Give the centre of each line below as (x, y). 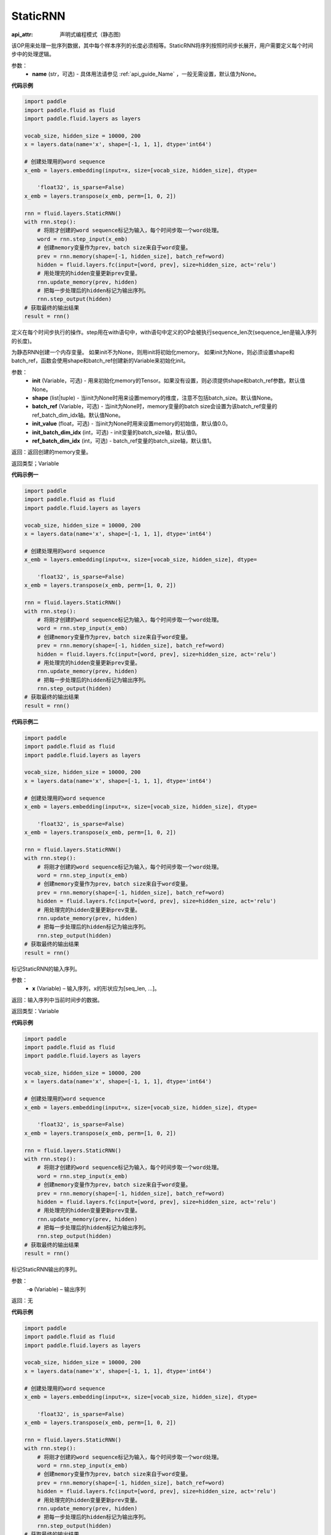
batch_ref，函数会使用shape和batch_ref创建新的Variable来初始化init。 (100, 361)
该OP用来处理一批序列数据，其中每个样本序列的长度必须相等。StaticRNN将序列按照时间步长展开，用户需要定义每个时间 (162, 45)
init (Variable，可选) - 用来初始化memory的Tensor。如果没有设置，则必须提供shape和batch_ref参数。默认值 (169, 381)
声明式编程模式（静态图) (90, 34)
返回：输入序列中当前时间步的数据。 (57, 1000)
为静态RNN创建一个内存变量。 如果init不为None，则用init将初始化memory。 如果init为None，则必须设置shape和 (153, 352)
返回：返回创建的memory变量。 (51, 452)
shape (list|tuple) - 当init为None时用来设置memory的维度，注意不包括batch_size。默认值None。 (154, 398)
